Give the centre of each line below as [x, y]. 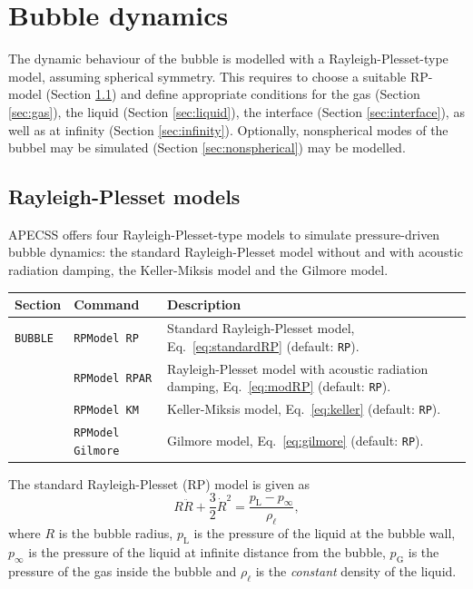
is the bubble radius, [116, 533]
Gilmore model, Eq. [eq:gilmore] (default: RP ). [296, 440]
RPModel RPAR [113, 379]
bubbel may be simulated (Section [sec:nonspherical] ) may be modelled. [207, 147]
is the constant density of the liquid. [356, 570]
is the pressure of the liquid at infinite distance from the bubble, [207, 551]
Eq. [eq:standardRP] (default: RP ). [263, 345]
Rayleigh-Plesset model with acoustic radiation [298, 368]
